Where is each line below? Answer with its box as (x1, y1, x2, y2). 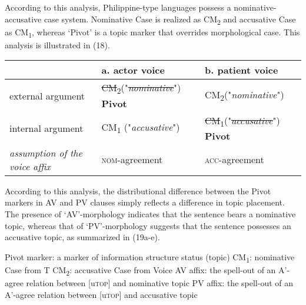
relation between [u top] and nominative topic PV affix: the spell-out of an (26, 277, 294, 289)
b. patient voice (205, 63, 278, 77)
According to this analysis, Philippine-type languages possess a (5, 1, 231, 13)
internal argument (9, 121, 84, 135)
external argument (9, 88, 85, 102)
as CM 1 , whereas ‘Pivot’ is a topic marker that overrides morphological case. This (5, 25, 300, 39)
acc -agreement (205, 152, 264, 167)
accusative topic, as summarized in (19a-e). (5, 231, 160, 243)
